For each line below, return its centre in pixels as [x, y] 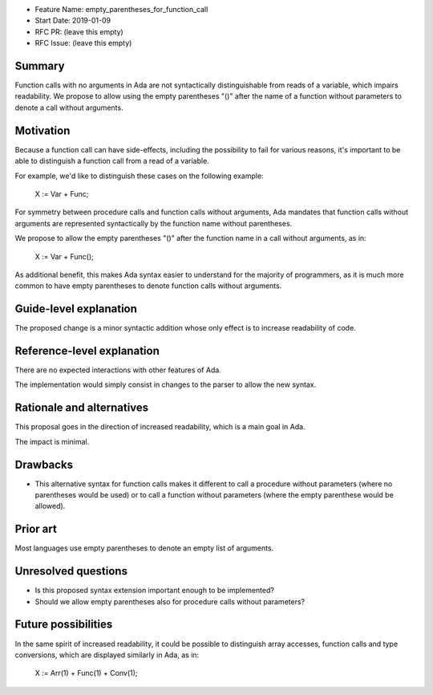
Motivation [42, 130]
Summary [40, 65]
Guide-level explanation [76, 309]
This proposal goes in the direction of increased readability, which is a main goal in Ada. [160, 427]
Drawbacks [44, 464]
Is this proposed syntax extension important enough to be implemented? [154, 591]
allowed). [50, 506]
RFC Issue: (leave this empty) [83, 43]
